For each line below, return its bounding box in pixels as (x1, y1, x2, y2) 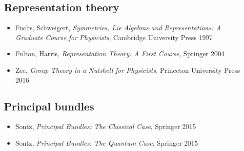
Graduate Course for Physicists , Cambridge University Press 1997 (15, 32, 213, 42)
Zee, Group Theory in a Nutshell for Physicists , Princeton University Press (15, 65, 240, 75)
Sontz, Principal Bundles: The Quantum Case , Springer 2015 (15, 137, 198, 148)
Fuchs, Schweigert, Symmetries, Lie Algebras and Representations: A (15, 22, 221, 33)
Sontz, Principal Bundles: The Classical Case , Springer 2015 (15, 121, 196, 131)
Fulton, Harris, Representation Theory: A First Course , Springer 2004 (15, 48, 224, 59)
